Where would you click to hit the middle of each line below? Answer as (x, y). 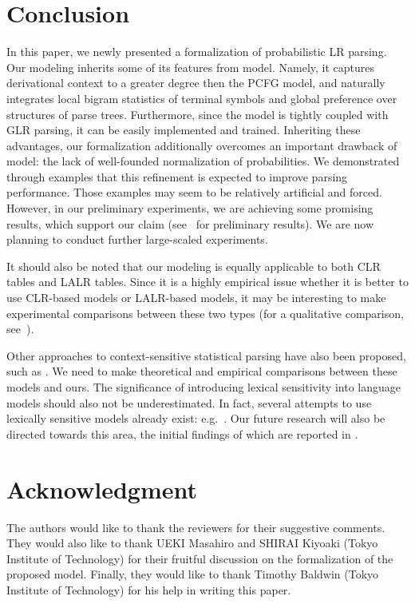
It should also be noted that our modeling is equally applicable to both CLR (194, 266)
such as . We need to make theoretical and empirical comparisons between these (202, 371)
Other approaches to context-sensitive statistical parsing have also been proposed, (206, 355)
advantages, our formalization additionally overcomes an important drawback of (202, 145)
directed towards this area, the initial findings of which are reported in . (182, 433)
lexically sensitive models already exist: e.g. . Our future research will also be (196, 418)
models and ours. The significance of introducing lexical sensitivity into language (204, 387)
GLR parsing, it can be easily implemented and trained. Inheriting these (184, 130)
